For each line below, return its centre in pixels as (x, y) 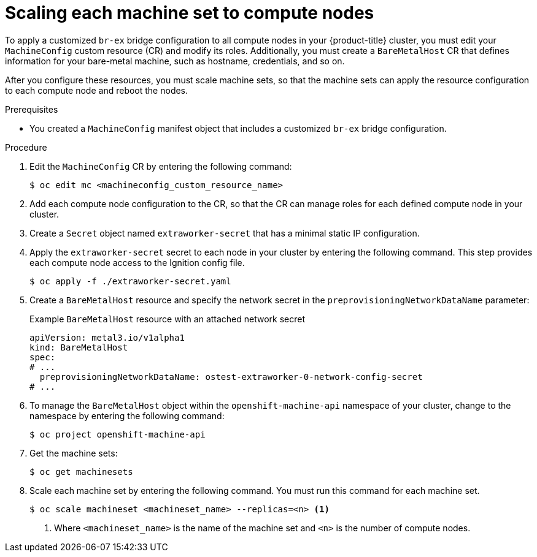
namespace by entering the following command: (127, 415)
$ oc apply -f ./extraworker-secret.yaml (130, 281)
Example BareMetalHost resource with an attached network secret (168, 319)
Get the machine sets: (74, 453)
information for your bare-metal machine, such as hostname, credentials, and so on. (175, 61)
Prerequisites (32, 109)
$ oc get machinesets (81, 472)
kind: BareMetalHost (79, 347)
